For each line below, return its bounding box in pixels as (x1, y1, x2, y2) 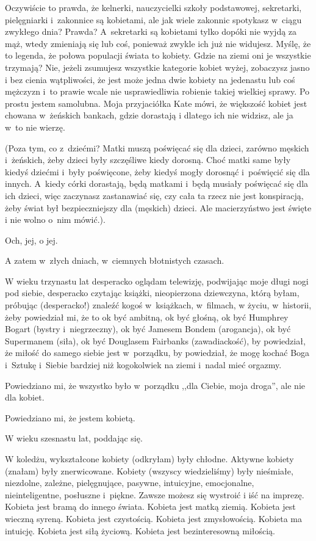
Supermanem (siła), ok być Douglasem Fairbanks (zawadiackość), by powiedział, (5, 334, 306, 347)
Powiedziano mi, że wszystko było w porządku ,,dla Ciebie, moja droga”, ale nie (5, 379, 305, 391)
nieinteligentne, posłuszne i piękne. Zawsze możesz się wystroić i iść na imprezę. (5, 488, 304, 501)
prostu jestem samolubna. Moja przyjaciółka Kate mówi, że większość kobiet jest (5, 96, 307, 109)
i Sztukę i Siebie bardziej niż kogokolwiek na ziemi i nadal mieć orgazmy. (5, 358, 282, 371)
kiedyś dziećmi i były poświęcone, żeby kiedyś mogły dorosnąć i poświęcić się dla (5, 165, 310, 178)
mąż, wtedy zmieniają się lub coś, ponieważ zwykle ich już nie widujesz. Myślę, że (5, 37, 311, 49)
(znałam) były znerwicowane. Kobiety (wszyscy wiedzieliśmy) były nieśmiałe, (5, 464, 293, 477)
